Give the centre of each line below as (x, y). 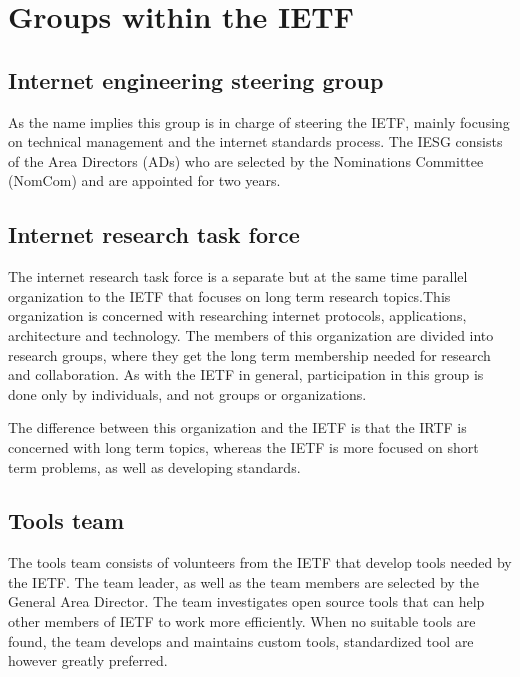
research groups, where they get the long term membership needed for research (249, 354)
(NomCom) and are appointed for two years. (144, 180)
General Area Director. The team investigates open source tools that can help (246, 601)
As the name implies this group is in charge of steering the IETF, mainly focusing (259, 121)
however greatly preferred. (88, 660)
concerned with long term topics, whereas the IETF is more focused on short (243, 446)
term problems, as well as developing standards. (154, 466)
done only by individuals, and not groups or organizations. (187, 393)
